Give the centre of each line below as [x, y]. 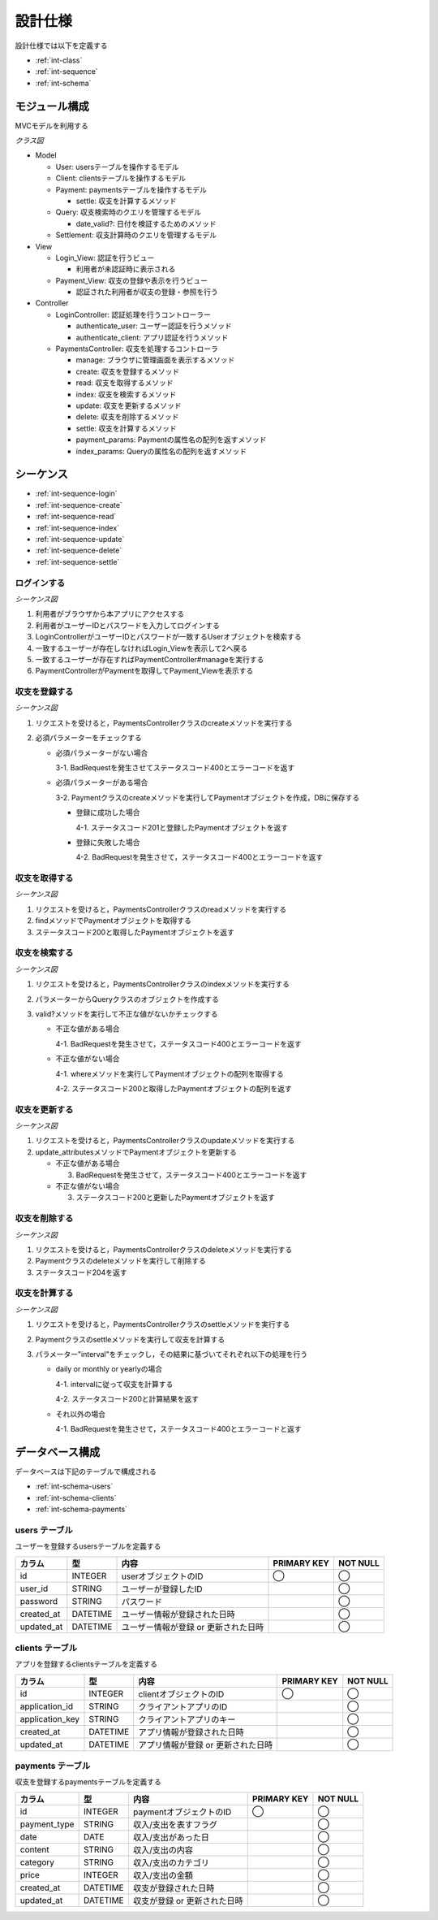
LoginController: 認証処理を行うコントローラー [133, 314]
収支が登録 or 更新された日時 [188, 1900]
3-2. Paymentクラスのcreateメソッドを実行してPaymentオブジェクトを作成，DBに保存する [208, 797]
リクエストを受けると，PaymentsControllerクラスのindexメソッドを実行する [162, 984]
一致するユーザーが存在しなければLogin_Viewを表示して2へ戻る [142, 648]
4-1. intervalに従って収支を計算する [114, 1384]
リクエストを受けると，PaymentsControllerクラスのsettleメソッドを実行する [163, 1324]
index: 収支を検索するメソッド [126, 394]
